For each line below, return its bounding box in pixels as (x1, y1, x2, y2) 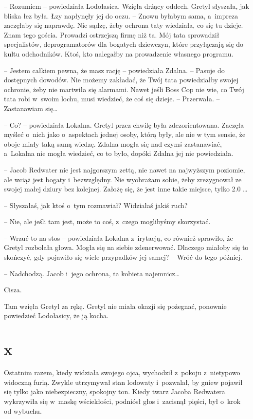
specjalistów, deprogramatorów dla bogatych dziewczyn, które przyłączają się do (4, 39, 243, 49)
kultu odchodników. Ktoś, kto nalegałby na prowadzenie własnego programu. (4, 48, 234, 58)
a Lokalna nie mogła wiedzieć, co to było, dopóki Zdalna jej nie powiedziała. (4, 148, 234, 158)
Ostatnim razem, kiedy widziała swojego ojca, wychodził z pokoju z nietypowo (4, 367, 240, 378)
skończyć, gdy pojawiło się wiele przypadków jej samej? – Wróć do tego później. (4, 252, 242, 262)
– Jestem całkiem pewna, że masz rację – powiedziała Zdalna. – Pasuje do (4, 65, 225, 75)
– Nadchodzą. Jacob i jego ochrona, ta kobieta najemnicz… (4, 268, 180, 278)
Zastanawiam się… (4, 103, 58, 113)
